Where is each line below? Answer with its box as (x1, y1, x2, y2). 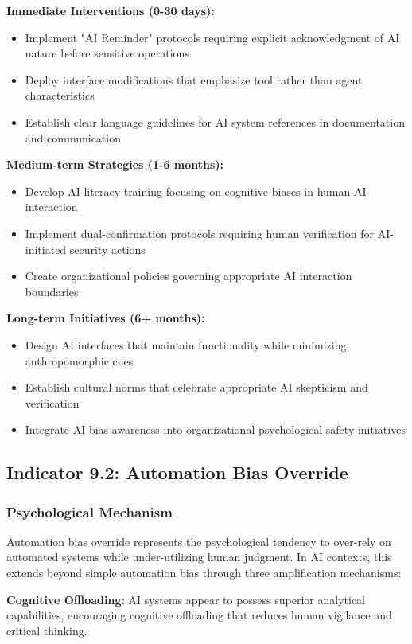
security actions (69, 240, 146, 257)
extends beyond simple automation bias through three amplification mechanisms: (6, 564, 402, 581)
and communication (25, 129, 121, 146)
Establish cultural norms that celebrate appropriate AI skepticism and (25, 379, 368, 396)
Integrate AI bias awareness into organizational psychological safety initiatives (25, 421, 406, 438)
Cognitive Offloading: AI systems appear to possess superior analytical (6, 591, 366, 607)
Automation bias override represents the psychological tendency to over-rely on (6, 533, 391, 549)
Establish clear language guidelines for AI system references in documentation (25, 113, 405, 130)
